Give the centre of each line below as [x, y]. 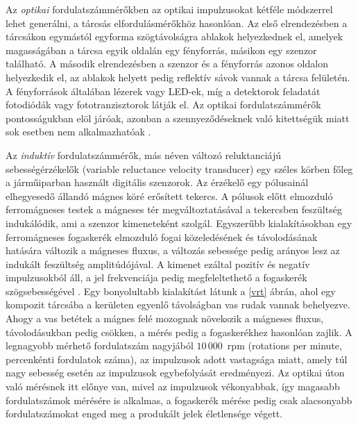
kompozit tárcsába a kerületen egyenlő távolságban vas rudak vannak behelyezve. [178, 305]
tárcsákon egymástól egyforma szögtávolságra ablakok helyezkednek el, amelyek [174, 36]
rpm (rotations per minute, [284, 345]
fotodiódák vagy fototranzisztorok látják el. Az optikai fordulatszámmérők [163, 105]
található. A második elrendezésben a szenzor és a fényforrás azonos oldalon [167, 64]
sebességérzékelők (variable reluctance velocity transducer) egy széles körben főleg [179, 168]
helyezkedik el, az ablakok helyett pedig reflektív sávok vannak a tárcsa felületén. [178, 77]
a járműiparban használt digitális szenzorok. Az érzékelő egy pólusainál [157, 182]
